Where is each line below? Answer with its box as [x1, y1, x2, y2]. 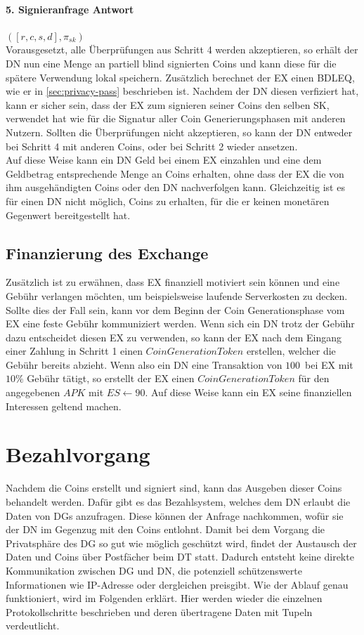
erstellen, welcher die [246, 343, 336, 358]
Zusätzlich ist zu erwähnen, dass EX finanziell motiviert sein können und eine [6, 275, 340, 289]
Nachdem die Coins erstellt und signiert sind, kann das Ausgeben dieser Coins [6, 480, 342, 495]
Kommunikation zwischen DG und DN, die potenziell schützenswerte [6, 563, 302, 577]
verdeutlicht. [6, 618, 60, 633]
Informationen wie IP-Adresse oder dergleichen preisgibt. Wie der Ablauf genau [6, 577, 349, 591]
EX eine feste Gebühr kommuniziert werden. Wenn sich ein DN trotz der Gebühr [6, 316, 355, 331]
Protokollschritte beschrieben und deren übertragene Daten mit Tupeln [6, 604, 313, 619]
